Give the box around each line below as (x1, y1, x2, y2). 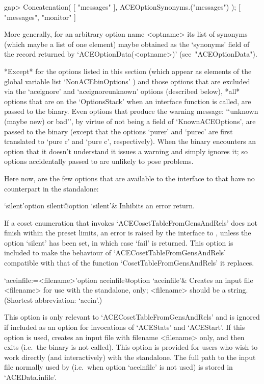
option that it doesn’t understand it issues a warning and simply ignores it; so (4, 146, 248, 156)
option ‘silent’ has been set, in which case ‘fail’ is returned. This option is (4, 237, 233, 248)
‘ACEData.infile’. (4, 372, 57, 382)
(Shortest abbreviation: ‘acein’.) (4, 294, 102, 305)
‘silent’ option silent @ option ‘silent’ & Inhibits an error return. (4, 200, 195, 211)
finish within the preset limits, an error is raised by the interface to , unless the (4, 227, 251, 238)
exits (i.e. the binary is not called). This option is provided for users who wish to (4, 342, 258, 352)
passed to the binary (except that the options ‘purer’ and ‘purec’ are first (4, 126, 233, 136)
